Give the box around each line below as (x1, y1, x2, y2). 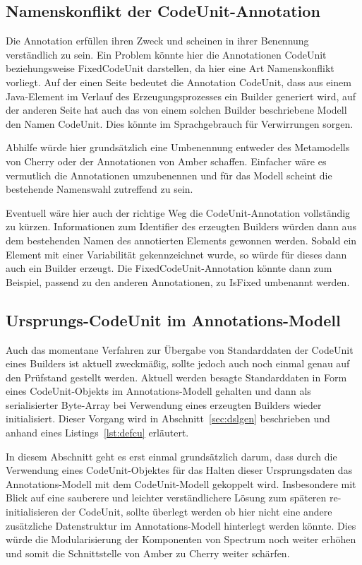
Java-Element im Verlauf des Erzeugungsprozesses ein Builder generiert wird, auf (6, 88, 356, 103)
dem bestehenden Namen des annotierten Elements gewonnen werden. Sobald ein (6, 232, 357, 247)
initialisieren (6, 504, 59, 519)
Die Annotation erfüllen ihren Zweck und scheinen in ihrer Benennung (6, 33, 309, 48)
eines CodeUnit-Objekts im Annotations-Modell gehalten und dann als (6, 383, 311, 398)
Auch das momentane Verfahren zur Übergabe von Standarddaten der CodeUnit (6, 342, 354, 357)
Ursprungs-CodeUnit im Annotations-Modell (6, 309, 341, 331)
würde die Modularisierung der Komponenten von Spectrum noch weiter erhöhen (6, 532, 356, 547)
